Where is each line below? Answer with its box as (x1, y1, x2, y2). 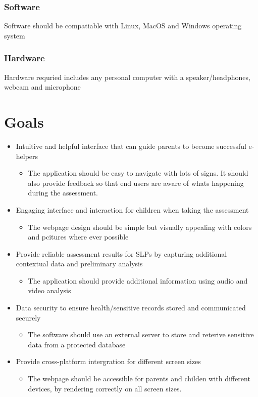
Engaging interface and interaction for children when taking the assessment (16, 204, 249, 215)
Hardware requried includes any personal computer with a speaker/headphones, (4, 71, 250, 82)
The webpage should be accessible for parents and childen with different (28, 373, 250, 384)
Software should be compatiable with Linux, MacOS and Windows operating (4, 20, 242, 31)
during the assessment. (28, 187, 98, 198)
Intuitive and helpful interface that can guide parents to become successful (16, 140, 246, 151)
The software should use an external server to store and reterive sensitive (28, 329, 254, 340)
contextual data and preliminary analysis (16, 258, 143, 269)
